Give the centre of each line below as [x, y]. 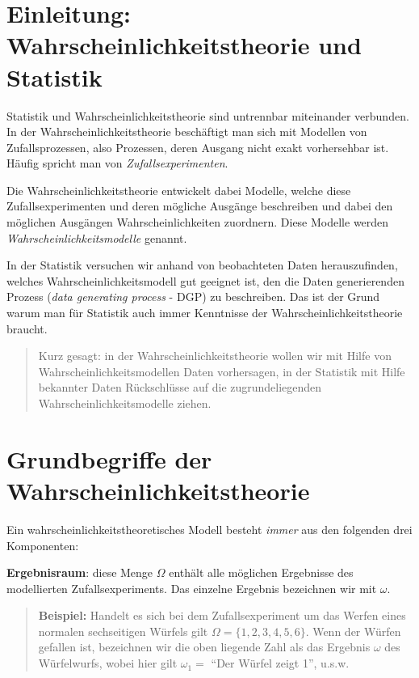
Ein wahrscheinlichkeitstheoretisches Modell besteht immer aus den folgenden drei [209, 529]
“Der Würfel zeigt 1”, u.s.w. [280, 663]
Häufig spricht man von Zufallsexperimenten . [117, 163]
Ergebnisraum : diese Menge [80, 572]
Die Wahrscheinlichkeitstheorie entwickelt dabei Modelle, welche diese [179, 190]
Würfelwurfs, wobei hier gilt [108, 663]
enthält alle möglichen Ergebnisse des [261, 572]
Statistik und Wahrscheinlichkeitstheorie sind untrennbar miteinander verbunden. [208, 115]
